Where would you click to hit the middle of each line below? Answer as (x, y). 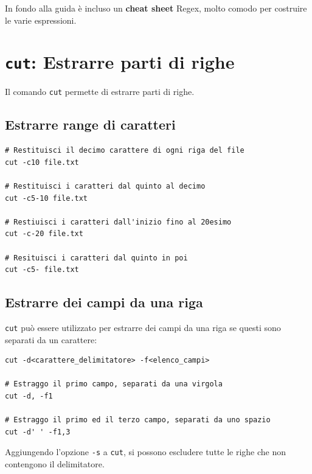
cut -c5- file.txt (42, 270)
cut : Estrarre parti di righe (120, 62)
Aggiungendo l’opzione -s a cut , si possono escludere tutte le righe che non (146, 452)
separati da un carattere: (51, 339)
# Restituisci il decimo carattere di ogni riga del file (125, 151)
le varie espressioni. (41, 20)
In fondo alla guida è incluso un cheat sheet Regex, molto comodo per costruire (156, 8)
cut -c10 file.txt (42, 162)
